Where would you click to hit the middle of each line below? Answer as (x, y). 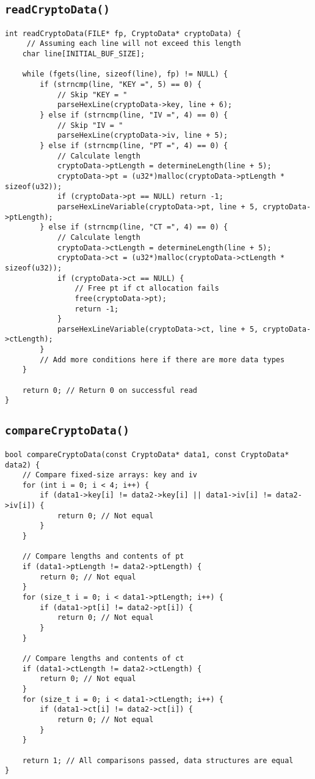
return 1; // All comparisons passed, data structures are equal (158, 760)
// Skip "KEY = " (92, 95)
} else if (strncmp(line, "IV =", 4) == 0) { (134, 115)
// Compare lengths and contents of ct (103, 658)
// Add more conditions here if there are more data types (162, 360)
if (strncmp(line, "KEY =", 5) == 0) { (121, 85)
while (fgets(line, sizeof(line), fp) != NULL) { (125, 74)
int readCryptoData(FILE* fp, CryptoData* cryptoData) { (123, 33)
